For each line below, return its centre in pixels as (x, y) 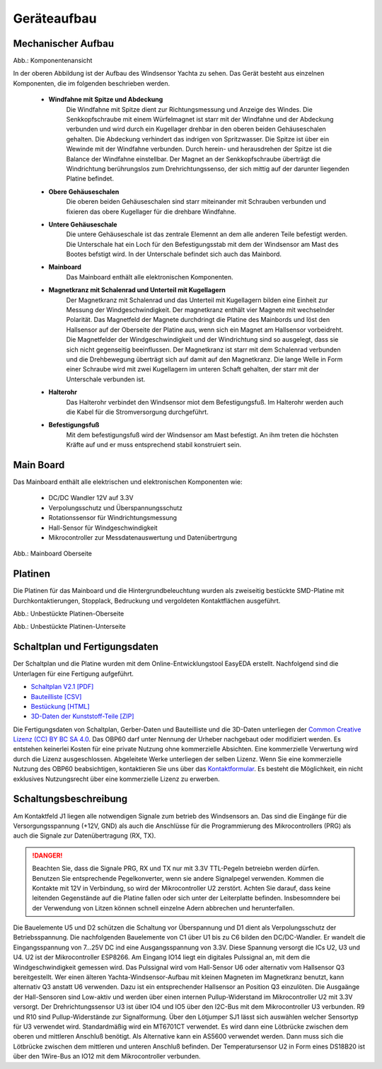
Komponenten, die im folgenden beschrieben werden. (91, 83)
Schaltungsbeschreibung (70, 799)
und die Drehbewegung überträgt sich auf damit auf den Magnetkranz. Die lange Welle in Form (204, 359)
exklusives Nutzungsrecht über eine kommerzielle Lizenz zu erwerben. (116, 779)
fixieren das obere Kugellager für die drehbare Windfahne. (151, 212)
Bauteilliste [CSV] (56, 696)
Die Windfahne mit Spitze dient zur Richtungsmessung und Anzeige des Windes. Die (189, 109)
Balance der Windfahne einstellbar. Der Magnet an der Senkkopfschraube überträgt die (193, 158)
